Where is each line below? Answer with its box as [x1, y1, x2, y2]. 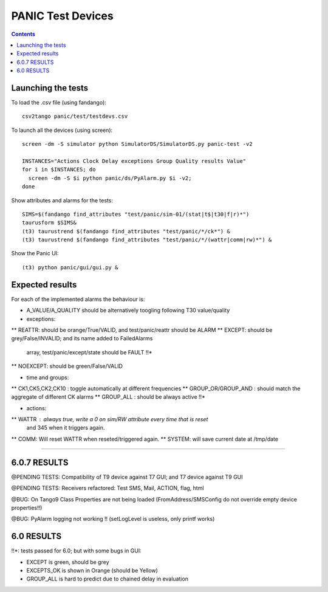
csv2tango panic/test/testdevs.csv [22, 113, 128, 120]
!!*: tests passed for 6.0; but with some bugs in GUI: [11, 547, 142, 554]
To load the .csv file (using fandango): [11, 99, 106, 106]
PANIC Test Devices [11, 9, 114, 22]
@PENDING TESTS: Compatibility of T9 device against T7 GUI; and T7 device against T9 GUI [11, 473, 243, 480]
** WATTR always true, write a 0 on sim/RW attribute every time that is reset [11, 416, 208, 423]
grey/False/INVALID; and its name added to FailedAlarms [11, 335, 153, 342]
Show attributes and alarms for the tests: [11, 196, 114, 204]
